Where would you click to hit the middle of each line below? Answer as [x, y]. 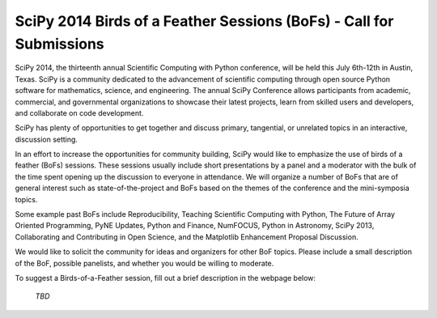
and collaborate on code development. [79, 112]
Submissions [59, 44]
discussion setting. [47, 139]
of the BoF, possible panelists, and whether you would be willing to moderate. [144, 263]
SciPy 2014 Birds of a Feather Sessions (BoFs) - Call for [204, 21]
